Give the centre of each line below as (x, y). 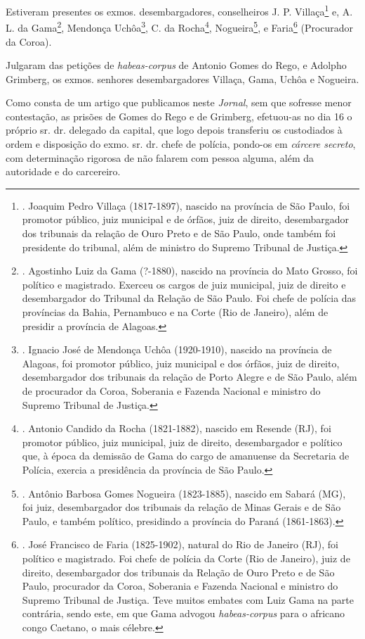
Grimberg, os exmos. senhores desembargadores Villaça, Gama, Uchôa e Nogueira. (182, 78)
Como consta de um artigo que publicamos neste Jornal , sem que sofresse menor (179, 102)
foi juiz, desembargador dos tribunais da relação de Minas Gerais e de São (181, 507)
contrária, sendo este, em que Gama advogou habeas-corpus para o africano (184, 613)
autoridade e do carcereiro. (63, 171)
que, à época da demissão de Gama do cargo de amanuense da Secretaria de (186, 456)
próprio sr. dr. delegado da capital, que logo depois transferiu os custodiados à (174, 130)
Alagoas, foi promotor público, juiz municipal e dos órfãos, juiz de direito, (181, 363)
